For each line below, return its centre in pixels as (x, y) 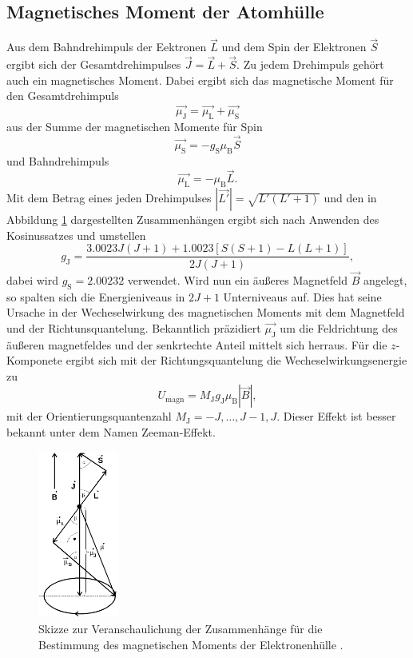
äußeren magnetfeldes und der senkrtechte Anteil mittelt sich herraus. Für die (197, 344)
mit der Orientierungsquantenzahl (89, 416)
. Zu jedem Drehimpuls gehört (310, 64)
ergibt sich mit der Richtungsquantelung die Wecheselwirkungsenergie (236, 360)
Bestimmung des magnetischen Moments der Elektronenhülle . (191, 644)
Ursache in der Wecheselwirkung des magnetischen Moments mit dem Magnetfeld (206, 312)
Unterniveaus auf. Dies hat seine (302, 296)
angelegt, (385, 279)
